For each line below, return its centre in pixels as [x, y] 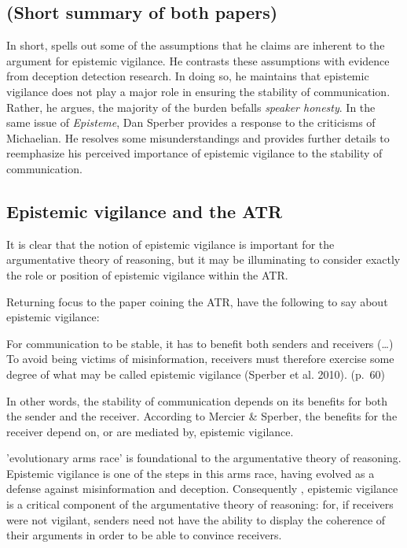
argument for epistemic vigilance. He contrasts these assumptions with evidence [198, 60]
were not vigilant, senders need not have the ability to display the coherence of [196, 519]
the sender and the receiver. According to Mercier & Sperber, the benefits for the [202, 416]
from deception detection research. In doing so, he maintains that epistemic [188, 76]
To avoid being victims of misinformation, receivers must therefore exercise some [200, 359]
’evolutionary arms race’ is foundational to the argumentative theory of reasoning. [204, 458]
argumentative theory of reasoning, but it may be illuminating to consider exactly [203, 259]
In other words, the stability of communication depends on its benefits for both [197, 400]
